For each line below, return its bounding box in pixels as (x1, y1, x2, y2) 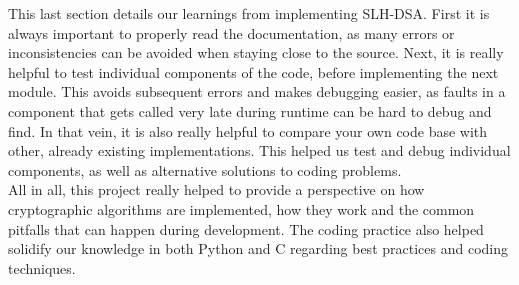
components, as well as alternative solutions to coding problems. (8, 159, 402, 180)
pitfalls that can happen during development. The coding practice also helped (8, 218, 484, 239)
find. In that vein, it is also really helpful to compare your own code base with (8, 120, 488, 141)
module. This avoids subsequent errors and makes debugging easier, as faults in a (8, 81, 506, 102)
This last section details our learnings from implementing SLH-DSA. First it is (8, 3, 490, 23)
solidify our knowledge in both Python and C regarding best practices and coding (8, 238, 508, 259)
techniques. (8, 257, 76, 278)
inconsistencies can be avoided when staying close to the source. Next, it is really (8, 42, 504, 63)
